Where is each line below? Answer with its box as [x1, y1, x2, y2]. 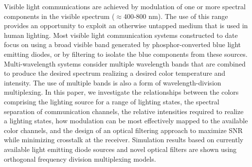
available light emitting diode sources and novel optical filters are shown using [4, 144, 237, 154]
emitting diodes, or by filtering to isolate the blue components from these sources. [4, 49, 248, 59]
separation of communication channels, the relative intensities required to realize [4, 106, 244, 116]
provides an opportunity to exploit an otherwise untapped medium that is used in [4, 20, 248, 31]
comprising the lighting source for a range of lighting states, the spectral [4, 96, 219, 106]
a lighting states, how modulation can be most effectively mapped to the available [4, 116, 248, 126]
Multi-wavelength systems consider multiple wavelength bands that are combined [4, 58, 246, 68]
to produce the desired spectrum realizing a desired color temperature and [4, 68, 226, 78]
